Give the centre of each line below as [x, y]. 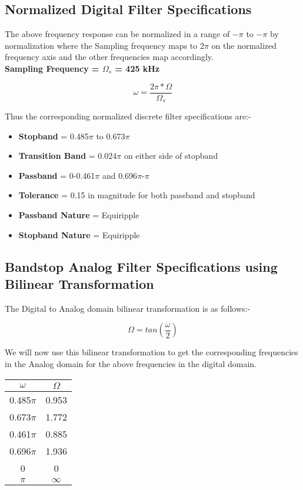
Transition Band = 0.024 [68, 156]
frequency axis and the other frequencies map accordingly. [109, 57]
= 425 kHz [137, 68]
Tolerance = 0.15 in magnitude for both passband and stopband [137, 195]
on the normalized [244, 45]
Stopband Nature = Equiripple [79, 234]
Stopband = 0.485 [54, 136]
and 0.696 [120, 175]
